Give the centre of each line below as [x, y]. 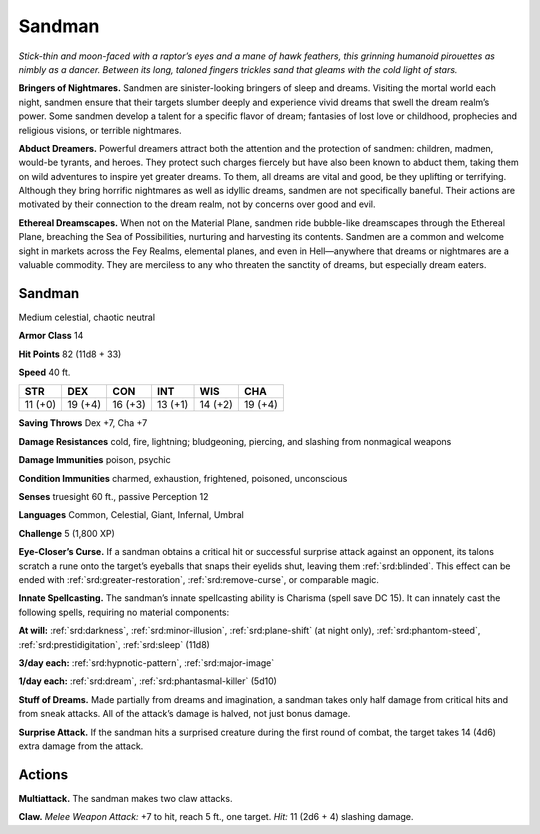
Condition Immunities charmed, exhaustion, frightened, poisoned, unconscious [183, 478]
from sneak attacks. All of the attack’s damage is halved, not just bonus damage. [184, 714]
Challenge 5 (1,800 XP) [66, 533]
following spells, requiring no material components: [124, 612]
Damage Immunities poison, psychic [95, 460]
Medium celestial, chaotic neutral [86, 317]
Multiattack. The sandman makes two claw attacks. [125, 798]
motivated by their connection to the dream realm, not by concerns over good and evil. [197, 204]
